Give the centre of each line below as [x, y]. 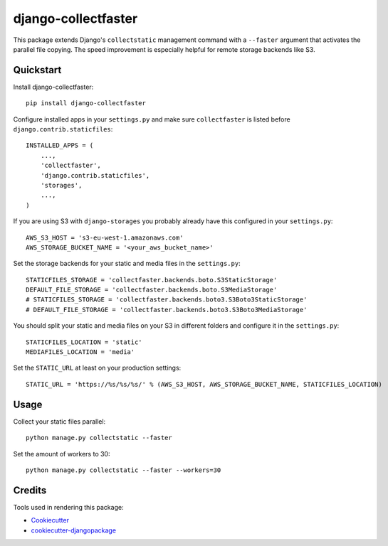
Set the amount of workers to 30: [62, 454]
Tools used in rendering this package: [68, 507]
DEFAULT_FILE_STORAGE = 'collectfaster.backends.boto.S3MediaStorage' [152, 290]
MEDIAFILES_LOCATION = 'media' [80, 352]
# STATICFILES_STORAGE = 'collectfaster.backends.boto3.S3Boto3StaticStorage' [167, 300]
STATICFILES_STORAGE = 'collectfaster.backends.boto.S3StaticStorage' [152, 280]
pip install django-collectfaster [86, 103]
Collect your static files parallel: [59, 421]
